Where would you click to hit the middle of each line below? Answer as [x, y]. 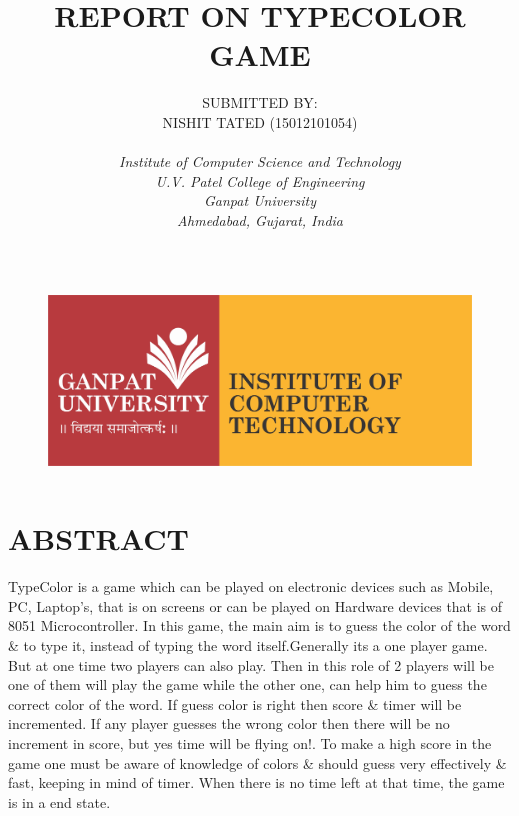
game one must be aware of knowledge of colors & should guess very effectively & [257, 762]
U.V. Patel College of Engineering [260, 180]
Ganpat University [260, 200]
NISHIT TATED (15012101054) [260, 121]
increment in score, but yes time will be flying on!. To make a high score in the [250, 742]
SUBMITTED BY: [260, 102]
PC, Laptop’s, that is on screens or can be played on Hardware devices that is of [255, 605]
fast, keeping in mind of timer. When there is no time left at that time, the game [256, 782]
